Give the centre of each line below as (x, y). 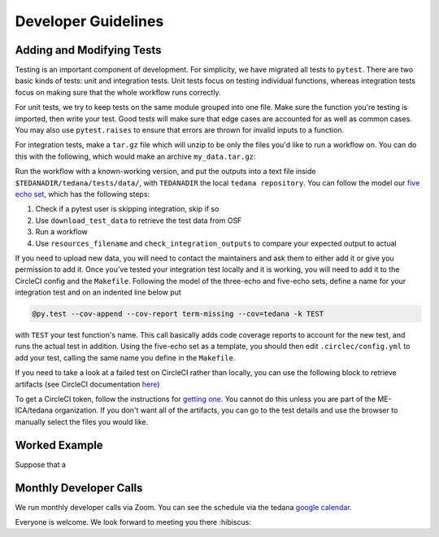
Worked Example (59, 445)
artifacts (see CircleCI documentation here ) (87, 384)
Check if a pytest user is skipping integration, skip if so (127, 209)
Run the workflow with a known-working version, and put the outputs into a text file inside (165, 172)
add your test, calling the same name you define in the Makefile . (125, 357)
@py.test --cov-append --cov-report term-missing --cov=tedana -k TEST (178, 314)
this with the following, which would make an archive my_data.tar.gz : (135, 156)
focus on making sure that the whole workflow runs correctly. (118, 92)
